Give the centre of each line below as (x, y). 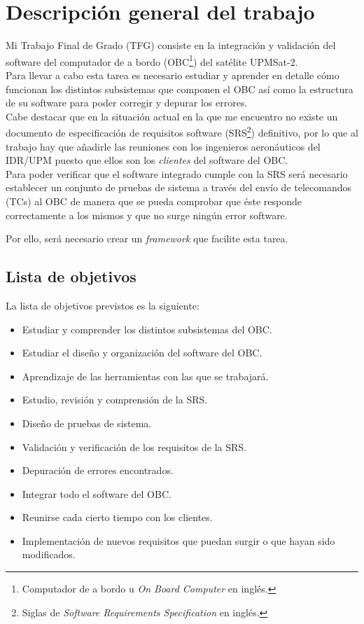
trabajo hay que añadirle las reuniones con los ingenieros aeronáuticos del (163, 146)
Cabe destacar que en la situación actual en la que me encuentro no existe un (172, 116)
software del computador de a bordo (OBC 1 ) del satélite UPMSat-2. (152, 60)
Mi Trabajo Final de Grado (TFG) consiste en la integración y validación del (171, 45)
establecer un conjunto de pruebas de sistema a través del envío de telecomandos (179, 187)
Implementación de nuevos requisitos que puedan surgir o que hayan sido (178, 540)
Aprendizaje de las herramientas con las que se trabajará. (145, 376)
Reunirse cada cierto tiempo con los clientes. (117, 517)
